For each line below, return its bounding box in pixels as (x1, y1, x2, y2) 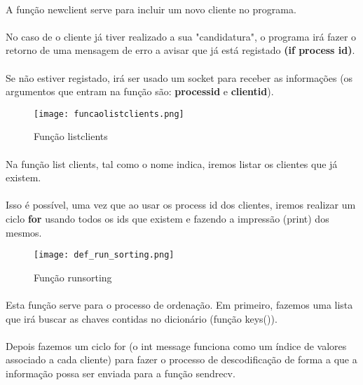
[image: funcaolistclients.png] (34, 108, 184, 119)
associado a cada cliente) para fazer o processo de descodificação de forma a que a (6, 352, 357, 367)
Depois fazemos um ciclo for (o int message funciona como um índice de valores (6, 338, 347, 353)
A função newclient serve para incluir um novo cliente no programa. (6, 1, 296, 16)
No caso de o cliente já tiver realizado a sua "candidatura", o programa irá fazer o (6, 29, 357, 43)
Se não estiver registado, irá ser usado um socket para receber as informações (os (6, 70, 353, 85)
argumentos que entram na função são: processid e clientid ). (6, 84, 274, 99)
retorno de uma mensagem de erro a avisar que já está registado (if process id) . (6, 43, 355, 57)
